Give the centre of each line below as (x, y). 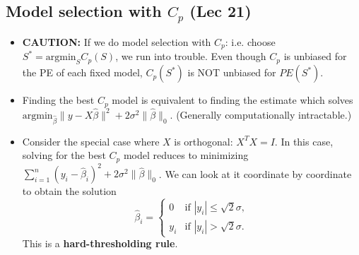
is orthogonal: (204, 141)
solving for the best (64, 155)
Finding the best (58, 100)
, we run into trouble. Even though (191, 56)
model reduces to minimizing (186, 155)
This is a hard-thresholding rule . (100, 243)
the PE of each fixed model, (82, 72)
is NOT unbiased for (232, 72)
